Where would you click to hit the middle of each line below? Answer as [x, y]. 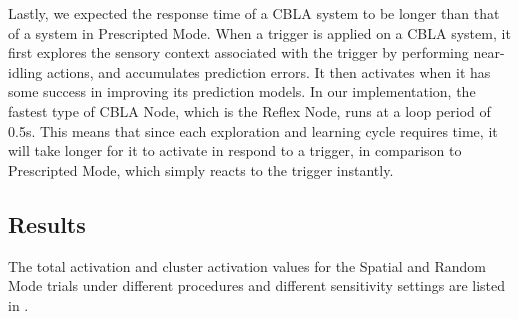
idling [25, 71]
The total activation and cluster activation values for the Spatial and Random [247, 265]
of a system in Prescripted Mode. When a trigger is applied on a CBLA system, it [259, 32]
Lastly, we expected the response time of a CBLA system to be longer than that [254, 13]
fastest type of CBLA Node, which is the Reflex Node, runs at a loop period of [249, 110]
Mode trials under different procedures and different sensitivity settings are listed [257, 285]
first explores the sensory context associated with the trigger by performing [238, 52]
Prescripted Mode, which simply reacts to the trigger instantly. [201, 169]
